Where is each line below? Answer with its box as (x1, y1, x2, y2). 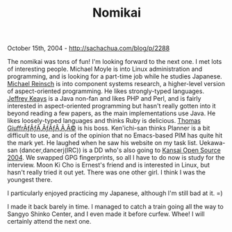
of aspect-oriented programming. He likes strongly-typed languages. (7, 87, 205, 95)
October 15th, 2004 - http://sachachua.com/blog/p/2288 (7, 44, 170, 53)
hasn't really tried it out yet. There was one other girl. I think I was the (7, 168, 206, 176)
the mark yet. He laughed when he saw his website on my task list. (7, 139, 198, 147)
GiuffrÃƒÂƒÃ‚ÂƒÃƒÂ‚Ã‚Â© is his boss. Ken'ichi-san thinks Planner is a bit (7, 124, 210, 133)
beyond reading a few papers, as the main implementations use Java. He (7, 109, 216, 117)
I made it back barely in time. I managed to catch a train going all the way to (7, 203, 224, 211)
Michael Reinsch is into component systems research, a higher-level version (7, 80, 226, 88)
